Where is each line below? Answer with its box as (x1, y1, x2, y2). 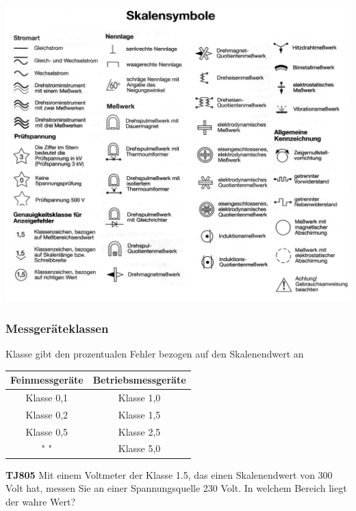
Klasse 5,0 (118, 441, 161, 456)
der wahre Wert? (5, 494, 76, 508)
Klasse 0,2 (25, 407, 68, 421)
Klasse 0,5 (25, 424, 68, 438)
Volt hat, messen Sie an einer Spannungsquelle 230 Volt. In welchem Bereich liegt (5, 481, 347, 495)
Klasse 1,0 (118, 390, 161, 404)
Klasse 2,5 (118, 424, 161, 438)
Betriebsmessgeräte (92, 373, 186, 387)
